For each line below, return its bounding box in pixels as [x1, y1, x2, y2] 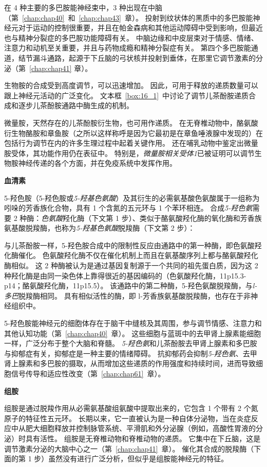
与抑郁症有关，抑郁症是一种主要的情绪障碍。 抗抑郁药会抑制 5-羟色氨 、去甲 [4, 348, 257, 358]
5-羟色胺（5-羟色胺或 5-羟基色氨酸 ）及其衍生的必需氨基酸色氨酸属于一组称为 [4, 192, 260, 203]
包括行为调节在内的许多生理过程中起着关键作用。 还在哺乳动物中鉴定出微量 [4, 137, 258, 148]
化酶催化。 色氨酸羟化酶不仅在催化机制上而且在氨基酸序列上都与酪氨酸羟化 [4, 250, 258, 261]
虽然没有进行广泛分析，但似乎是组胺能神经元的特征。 [48, 453, 228, 464]
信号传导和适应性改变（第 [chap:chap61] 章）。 [11, 368, 165, 378]
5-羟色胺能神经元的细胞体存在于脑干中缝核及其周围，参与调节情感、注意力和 [4, 318, 262, 328]
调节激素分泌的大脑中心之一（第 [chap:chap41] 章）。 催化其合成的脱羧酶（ [4, 443, 254, 454]
